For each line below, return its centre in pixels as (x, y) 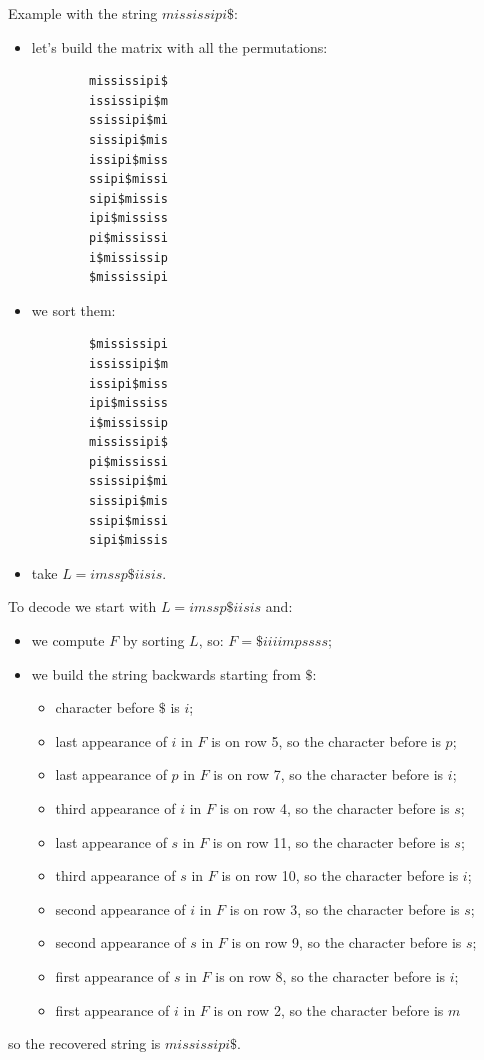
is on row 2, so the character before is (328, 1009)
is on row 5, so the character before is (326, 740)
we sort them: (73, 309)
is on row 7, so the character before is (328, 774)
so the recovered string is (84, 1043)
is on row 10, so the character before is (340, 875)
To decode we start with (82, 606)
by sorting (153, 640)
